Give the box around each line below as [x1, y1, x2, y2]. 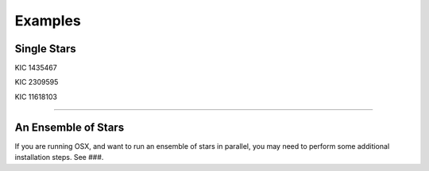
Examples [14, 12, 81, 29]
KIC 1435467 [14, 63, 57, 73]
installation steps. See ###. [14, 153, 104, 162]
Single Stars [14, 42, 77, 55]
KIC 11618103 [14, 92, 57, 101]
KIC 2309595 [14, 78, 59, 87]
